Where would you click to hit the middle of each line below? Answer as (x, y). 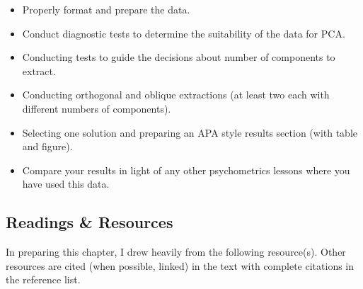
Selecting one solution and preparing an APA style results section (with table (190, 132)
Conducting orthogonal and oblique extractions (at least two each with (176, 95)
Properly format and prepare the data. (106, 9)
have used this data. (66, 184)
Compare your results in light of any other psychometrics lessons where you (186, 170)
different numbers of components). (97, 108)
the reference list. (43, 279)
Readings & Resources (90, 222)
